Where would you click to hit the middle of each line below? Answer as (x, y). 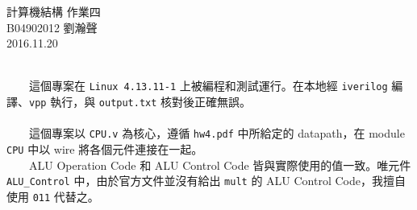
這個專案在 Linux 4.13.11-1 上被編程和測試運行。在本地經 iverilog (208, 86)
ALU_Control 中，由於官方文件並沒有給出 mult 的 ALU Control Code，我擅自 (206, 181)
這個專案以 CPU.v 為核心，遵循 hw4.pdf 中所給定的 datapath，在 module (217, 133)
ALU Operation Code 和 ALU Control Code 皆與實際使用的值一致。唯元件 (220, 165)
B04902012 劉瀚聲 (52, 27)
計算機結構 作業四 (54, 11)
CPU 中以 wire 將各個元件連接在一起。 (105, 148)
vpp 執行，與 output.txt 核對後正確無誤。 (140, 102)
